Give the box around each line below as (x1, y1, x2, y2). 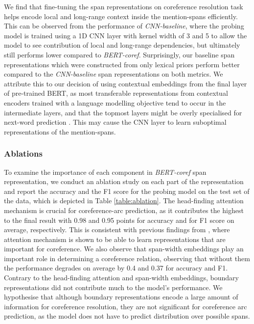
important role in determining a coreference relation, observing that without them (4, 253, 250, 263)
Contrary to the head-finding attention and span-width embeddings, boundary (4, 272, 239, 283)
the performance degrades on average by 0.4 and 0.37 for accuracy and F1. (4, 263, 228, 273)
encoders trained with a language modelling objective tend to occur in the (4, 97, 226, 108)
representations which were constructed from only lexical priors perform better (4, 59, 240, 69)
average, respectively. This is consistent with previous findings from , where (4, 224, 230, 235)
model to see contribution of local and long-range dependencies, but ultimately (4, 40, 240, 50)
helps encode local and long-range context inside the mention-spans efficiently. (4, 11, 238, 21)
